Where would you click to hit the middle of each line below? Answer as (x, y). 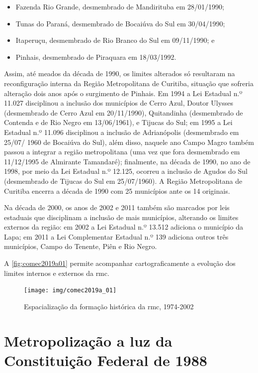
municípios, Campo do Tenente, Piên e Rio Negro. (81, 246)
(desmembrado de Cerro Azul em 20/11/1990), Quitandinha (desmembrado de (124, 112)
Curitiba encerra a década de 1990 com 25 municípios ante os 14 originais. (117, 190)
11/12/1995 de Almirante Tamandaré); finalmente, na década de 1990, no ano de (127, 161)
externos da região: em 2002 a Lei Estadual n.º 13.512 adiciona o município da (124, 227)
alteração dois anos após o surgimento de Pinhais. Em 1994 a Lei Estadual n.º (123, 93)
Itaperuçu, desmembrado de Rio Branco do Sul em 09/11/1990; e (115, 40)
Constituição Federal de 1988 (106, 360)
